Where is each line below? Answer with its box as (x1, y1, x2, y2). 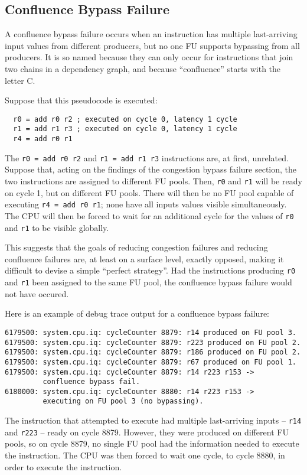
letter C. (5, 74, 35, 86)
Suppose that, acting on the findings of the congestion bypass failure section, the (5, 163, 297, 175)
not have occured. (5, 287, 69, 300)
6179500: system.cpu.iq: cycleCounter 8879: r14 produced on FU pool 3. (5, 328, 296, 337)
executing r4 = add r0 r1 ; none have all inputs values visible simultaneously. (5, 198, 287, 210)
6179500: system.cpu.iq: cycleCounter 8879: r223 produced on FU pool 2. (5, 338, 301, 347)
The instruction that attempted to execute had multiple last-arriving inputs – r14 (5, 414, 302, 427)
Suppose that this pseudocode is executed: (5, 94, 158, 106)
